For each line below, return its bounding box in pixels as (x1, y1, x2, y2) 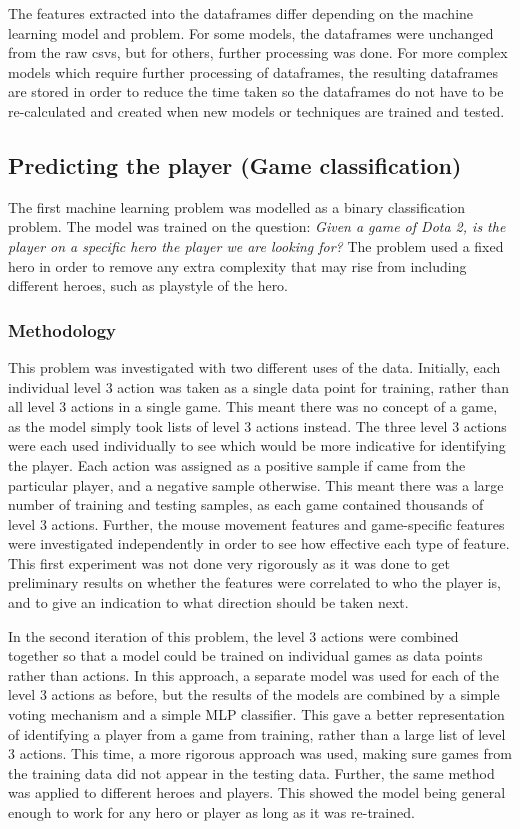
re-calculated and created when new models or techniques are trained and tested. (8, 100, 505, 121)
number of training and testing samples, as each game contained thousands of (8, 494, 484, 515)
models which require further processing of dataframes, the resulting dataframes (8, 61, 499, 82)
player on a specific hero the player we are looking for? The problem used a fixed (8, 235, 504, 256)
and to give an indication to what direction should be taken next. (8, 592, 409, 613)
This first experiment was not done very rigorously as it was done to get (8, 552, 451, 573)
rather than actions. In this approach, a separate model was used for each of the (8, 664, 499, 685)
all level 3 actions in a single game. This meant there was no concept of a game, (8, 396, 498, 417)
